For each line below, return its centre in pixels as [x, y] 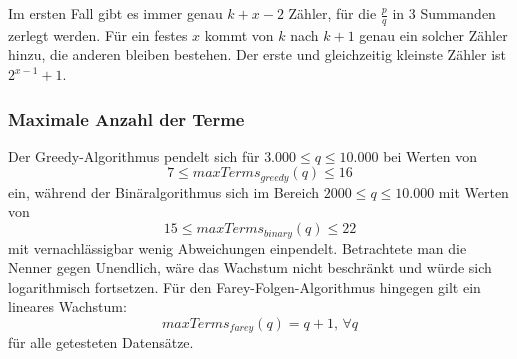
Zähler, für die [332, 13]
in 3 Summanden [444, 13]
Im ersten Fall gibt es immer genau [115, 13]
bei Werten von [430, 155]
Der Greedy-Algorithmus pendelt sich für [134, 155]
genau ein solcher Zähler [433, 34]
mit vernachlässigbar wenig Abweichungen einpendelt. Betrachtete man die [237, 247]
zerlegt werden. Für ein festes [98, 34]
